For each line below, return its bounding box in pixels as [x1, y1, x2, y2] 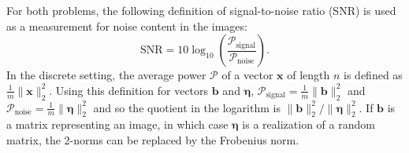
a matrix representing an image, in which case [6, 116, 229, 133]
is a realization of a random [242, 116, 375, 133]
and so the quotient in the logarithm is [93, 99, 281, 115]
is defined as [344, 67, 403, 83]
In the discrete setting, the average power [6, 67, 206, 83]
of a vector [221, 67, 273, 83]
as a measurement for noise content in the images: [6, 17, 247, 34]
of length [287, 67, 330, 83]
